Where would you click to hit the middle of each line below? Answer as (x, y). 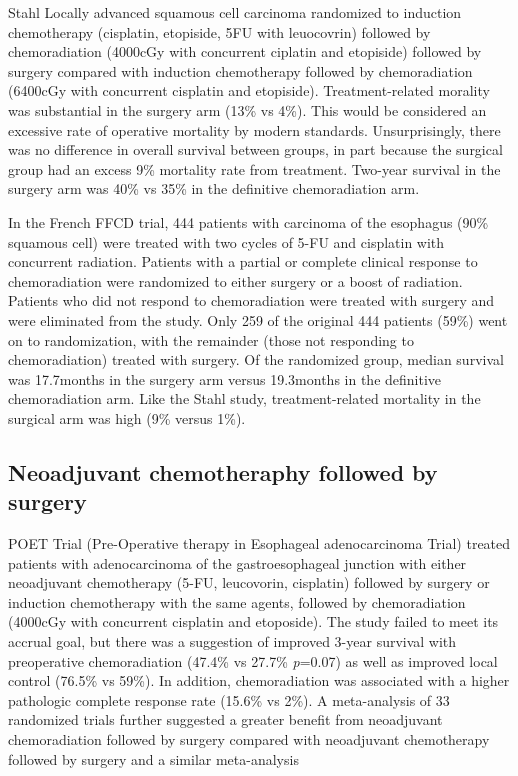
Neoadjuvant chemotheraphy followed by (223, 471)
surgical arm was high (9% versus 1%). (127, 417)
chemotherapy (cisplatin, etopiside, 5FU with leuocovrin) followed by (219, 31)
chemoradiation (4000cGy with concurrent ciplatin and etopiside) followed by (245, 51)
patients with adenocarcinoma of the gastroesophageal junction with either (237, 562)
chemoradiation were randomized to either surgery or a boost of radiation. (235, 280)
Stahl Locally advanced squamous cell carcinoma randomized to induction (235, 12)
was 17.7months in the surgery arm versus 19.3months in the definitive (225, 378)
